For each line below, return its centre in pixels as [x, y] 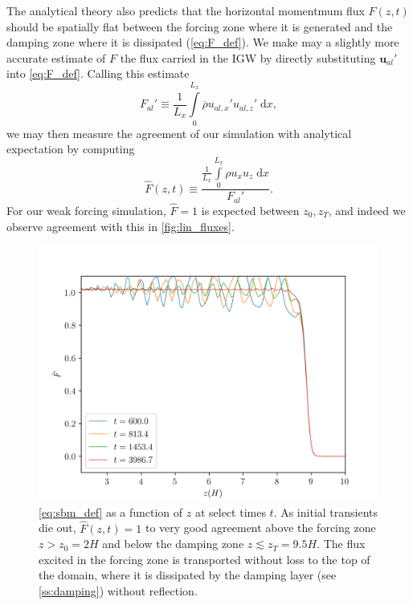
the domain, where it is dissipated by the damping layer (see [188, 575]
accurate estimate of [56, 57]
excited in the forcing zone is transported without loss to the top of [204, 559]
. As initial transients [326, 512]
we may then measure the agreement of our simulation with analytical [179, 133]
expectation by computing [71, 149]
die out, [57, 528]
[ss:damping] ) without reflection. [118, 590]
